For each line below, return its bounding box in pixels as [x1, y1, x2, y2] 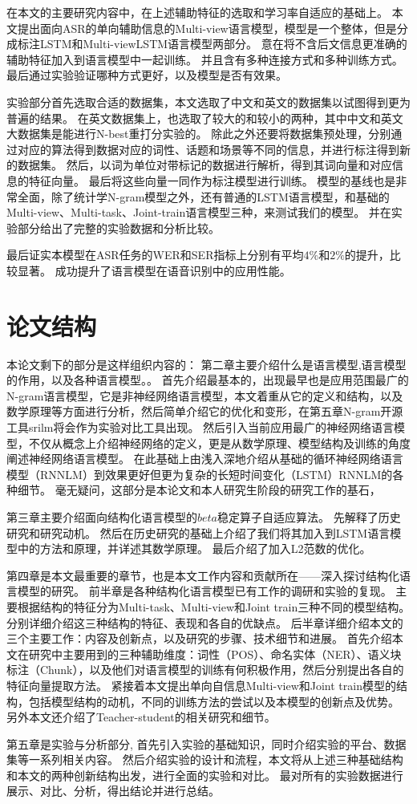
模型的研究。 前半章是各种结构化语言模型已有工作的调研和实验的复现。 [17, 583, 392, 599]
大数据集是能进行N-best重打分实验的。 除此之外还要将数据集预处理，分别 [6, 125, 391, 142]
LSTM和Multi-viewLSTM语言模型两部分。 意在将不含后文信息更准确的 [39, 35, 407, 52]
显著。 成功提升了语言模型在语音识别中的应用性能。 [17, 262, 291, 278]
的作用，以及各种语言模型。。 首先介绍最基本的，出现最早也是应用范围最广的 [6, 372, 409, 388]
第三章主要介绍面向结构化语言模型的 [6, 508, 197, 525]
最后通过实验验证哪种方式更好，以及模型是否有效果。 [6, 67, 287, 83]
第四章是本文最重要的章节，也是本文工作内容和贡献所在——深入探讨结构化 [6, 566, 399, 583]
